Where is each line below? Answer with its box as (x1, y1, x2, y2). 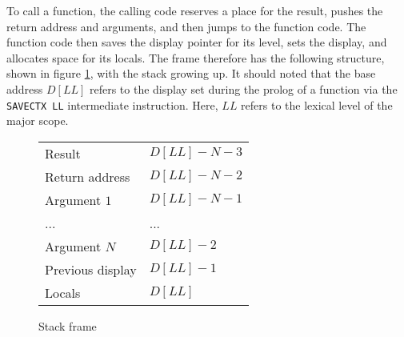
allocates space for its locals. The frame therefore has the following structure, (6, 49, 385, 66)
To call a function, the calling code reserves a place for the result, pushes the (6, 2, 383, 18)
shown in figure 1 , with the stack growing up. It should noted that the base (6, 65, 376, 82)
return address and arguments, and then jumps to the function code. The (6, 18, 366, 34)
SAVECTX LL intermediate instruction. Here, (6, 96, 218, 113)
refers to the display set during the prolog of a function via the (89, 80, 398, 97)
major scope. (6, 112, 69, 129)
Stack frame (38, 317, 97, 334)
